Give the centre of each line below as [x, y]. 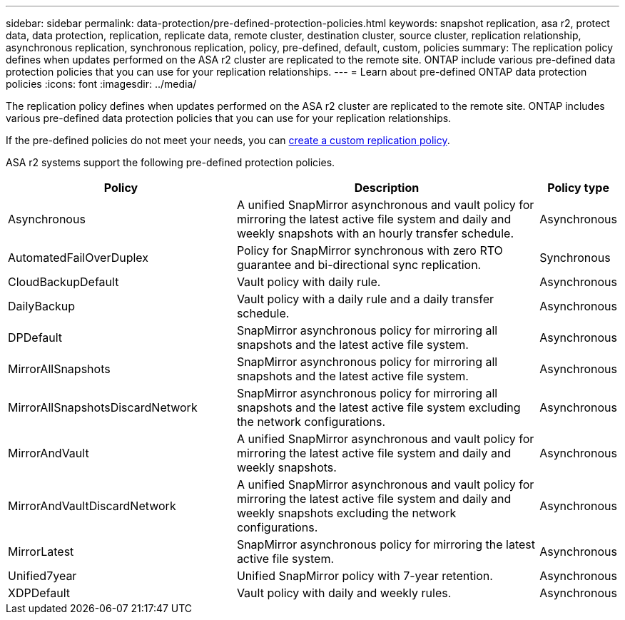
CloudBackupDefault [63, 282]
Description [387, 188]
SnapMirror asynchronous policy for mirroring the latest [386, 544]
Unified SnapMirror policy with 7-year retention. [365, 576]
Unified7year [42, 576]
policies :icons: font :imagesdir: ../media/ [101, 84]
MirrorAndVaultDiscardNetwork [92, 506]
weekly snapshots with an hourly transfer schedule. [375, 233]
